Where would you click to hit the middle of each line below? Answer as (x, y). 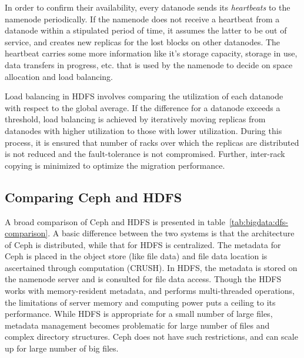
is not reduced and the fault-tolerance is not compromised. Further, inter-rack (145, 154)
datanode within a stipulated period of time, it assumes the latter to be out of (146, 30)
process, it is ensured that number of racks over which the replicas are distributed (152, 142)
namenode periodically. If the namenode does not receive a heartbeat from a (142, 19)
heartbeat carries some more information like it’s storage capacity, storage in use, (151, 53)
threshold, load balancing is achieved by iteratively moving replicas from (135, 119)
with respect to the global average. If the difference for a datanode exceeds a (143, 107)
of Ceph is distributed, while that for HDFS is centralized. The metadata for (143, 244)
